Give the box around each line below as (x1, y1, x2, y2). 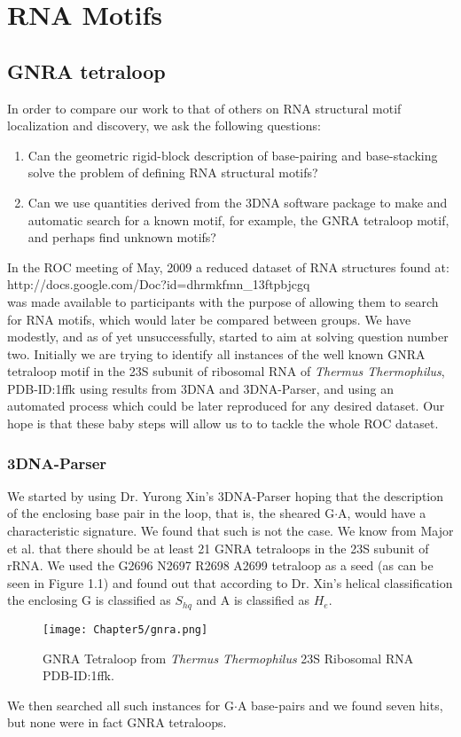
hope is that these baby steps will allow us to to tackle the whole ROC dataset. (7, 414, 439, 433)
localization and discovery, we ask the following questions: (7, 116, 321, 135)
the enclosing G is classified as (7, 591, 171, 609)
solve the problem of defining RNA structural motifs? (27, 163, 318, 182)
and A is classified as (196, 591, 309, 609)
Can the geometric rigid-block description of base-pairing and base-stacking (27, 145, 438, 164)
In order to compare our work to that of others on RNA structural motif (7, 98, 402, 117)
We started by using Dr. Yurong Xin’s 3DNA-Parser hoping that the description (7, 486, 444, 505)
